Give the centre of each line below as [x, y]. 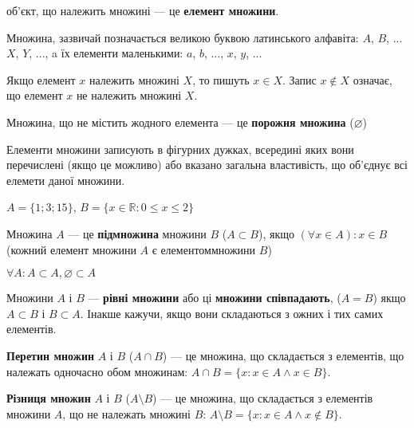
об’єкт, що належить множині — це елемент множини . [143, 10]
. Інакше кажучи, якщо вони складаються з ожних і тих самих [232, 313]
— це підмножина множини [137, 233]
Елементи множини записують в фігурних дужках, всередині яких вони [180, 149]
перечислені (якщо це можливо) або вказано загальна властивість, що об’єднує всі [207, 165]
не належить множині [129, 95]
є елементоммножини [204, 249]
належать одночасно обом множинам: [97, 371]
